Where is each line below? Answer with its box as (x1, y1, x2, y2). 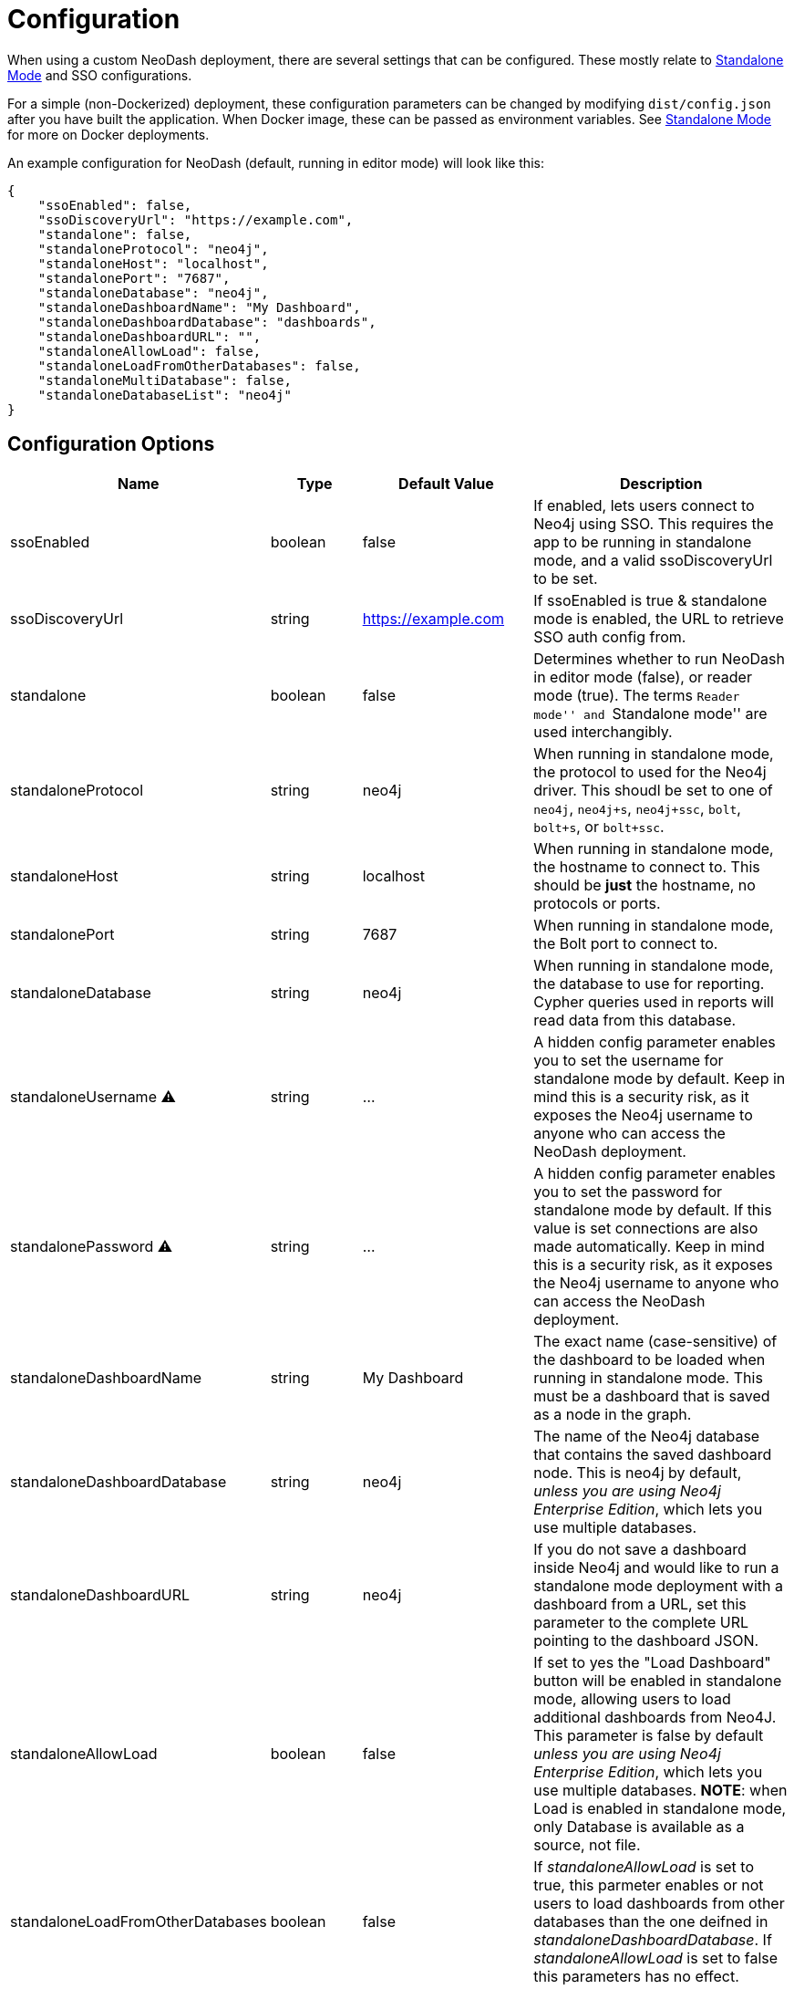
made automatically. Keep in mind (533, 1236, 765, 1255)
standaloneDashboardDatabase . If (533, 1930, 772, 1949)
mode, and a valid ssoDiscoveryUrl (533, 550, 773, 569)
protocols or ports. (533, 893, 661, 912)
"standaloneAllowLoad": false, (37, 343, 262, 359)
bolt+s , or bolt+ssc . (533, 817, 665, 836)
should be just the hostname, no (533, 875, 756, 894)
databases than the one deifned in (533, 1911, 768, 1931)
